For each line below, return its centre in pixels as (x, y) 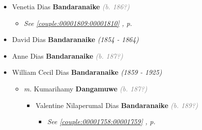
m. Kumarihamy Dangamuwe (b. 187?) (86, 88)
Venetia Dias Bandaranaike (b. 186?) (71, 6)
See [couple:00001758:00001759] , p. (101, 121)
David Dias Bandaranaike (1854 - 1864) (75, 39)
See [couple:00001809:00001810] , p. (78, 23)
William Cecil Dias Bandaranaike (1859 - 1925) (87, 72)
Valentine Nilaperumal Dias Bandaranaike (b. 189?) (117, 105)
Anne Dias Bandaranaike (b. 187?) (68, 55)
